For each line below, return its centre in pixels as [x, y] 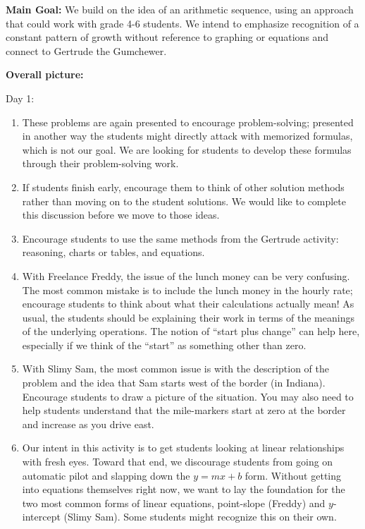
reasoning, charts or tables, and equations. [113, 252]
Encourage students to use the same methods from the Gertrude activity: [180, 238]
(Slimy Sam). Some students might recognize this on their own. [200, 517]
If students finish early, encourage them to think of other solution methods [183, 187]
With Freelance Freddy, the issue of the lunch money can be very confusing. [186, 275]
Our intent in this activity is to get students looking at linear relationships [183, 448]
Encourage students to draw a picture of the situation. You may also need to [188, 396]
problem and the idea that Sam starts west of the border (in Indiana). [174, 383]
